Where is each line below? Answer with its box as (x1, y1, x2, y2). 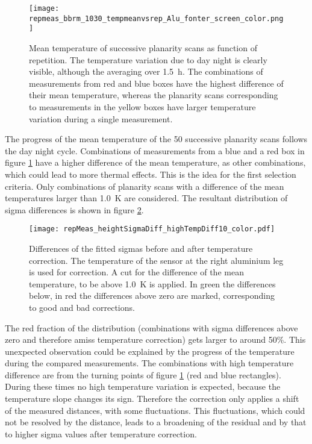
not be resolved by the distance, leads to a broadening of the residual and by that (5, 416, 307, 428)
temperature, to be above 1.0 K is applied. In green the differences (29, 277, 276, 290)
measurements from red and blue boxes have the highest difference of (29, 77, 284, 89)
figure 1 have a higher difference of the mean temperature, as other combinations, (5, 156, 306, 169)
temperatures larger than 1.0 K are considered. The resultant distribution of (5, 192, 288, 204)
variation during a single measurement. (29, 112, 173, 125)
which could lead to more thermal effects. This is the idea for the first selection (5, 167, 296, 180)
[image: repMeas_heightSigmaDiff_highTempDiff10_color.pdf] (29, 225, 275, 234)
